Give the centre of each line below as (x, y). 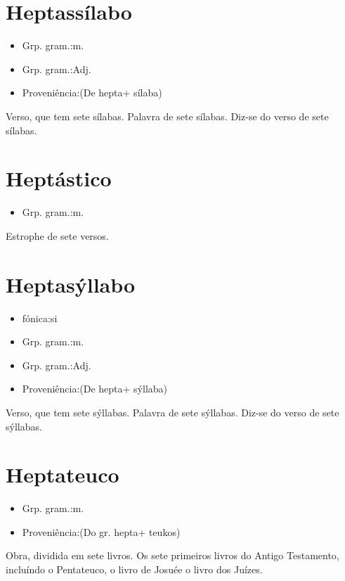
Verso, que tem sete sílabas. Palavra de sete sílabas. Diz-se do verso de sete (167, 116)
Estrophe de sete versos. (57, 235)
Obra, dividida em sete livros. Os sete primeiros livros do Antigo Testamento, (172, 555)
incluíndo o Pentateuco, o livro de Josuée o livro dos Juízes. (134, 569)
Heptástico (59, 178)
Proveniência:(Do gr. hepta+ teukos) (101, 531)
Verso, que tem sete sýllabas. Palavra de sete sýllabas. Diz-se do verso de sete (172, 412)
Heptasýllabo (71, 284)
